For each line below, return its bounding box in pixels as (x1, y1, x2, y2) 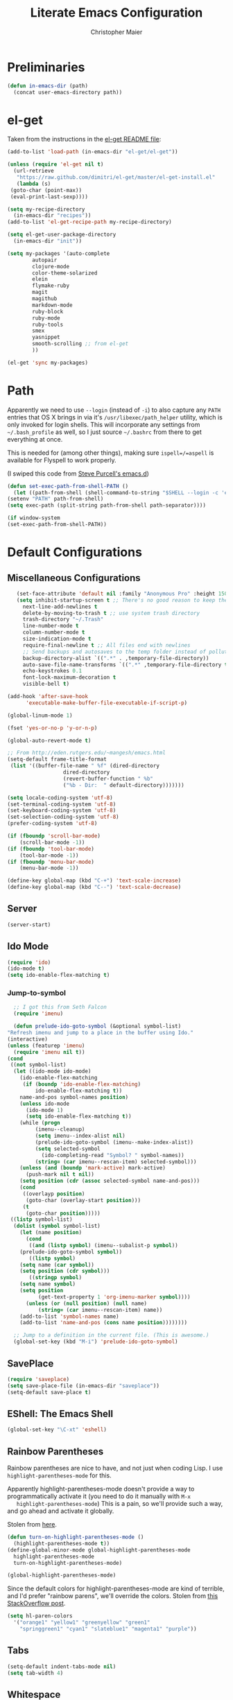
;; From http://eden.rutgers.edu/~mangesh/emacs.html (7, 749, 166, 756)
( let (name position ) (19, 1229, 82, 1236)
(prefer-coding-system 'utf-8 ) (7, 820, 98, 827)
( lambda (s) (16, 180, 51, 187)
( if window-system (7, 514, 60, 521)
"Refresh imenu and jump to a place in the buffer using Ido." (7, 1030, 194, 1037)
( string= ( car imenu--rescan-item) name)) (37, 1306, 163, 1313)
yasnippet (32, 334, 60, 341)
